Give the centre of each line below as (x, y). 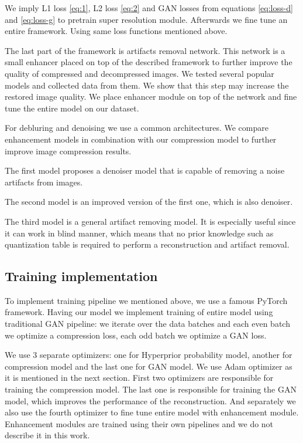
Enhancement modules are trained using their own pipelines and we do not (139, 423)
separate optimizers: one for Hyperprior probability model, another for (166, 355)
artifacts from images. (44, 182)
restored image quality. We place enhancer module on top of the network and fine (151, 97)
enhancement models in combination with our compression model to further (141, 139)
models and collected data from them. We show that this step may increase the (147, 85)
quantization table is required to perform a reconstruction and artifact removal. (147, 244)
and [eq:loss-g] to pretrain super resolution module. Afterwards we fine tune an (146, 19)
